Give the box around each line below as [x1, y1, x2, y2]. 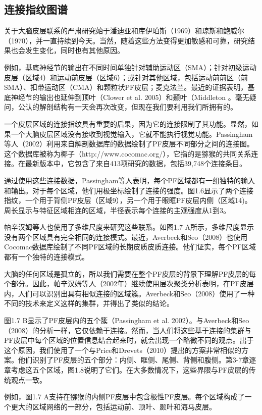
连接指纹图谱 [4, 2, 68, 17]
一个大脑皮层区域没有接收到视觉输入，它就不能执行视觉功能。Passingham [11, 128, 253, 139]
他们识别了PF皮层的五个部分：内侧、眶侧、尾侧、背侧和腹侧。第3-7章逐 [18, 354, 256, 365]
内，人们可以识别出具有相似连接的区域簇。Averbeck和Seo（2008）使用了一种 [4, 288, 255, 298]
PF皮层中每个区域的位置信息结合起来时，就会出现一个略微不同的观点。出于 [4, 335, 254, 345]
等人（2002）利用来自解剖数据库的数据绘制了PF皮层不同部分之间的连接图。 [4, 138, 254, 149]
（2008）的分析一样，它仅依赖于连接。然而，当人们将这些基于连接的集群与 [4, 325, 251, 335]
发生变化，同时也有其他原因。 [25, 45, 124, 56]
